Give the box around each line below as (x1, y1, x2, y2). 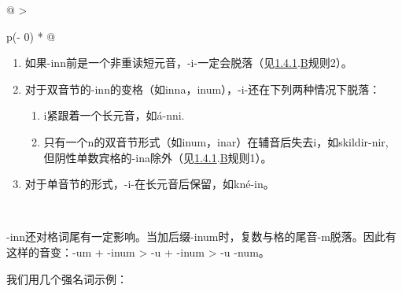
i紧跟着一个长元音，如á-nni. (43, 107, 185, 124)
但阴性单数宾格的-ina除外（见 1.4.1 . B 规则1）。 (43, 149, 272, 165)
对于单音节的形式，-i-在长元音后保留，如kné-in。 (24, 176, 275, 192)
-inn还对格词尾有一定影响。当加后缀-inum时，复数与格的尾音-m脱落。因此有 (6, 228, 396, 245)
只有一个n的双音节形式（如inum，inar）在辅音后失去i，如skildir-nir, (43, 133, 389, 150)
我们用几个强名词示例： (6, 270, 127, 286)
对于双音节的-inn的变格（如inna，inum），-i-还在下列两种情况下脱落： (24, 80, 381, 97)
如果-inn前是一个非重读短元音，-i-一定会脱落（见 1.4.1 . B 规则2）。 (24, 54, 352, 71)
